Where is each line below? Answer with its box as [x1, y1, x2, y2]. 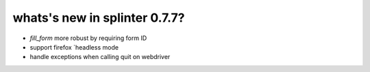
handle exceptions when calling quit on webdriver [29, 53, 171, 61]
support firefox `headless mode [29, 43, 119, 51]
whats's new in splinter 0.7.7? [12, 10, 185, 25]
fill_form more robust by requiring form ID [29, 34, 147, 42]
